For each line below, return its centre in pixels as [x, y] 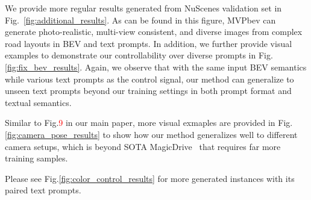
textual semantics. [38, 102]
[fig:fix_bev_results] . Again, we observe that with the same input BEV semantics [156, 67]
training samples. [36, 158]
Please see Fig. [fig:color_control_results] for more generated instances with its [150, 178]
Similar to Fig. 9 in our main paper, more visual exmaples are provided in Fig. [149, 123]
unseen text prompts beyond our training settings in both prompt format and [148, 91]
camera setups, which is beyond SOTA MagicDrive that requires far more [143, 146]
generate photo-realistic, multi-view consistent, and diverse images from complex [154, 32]
